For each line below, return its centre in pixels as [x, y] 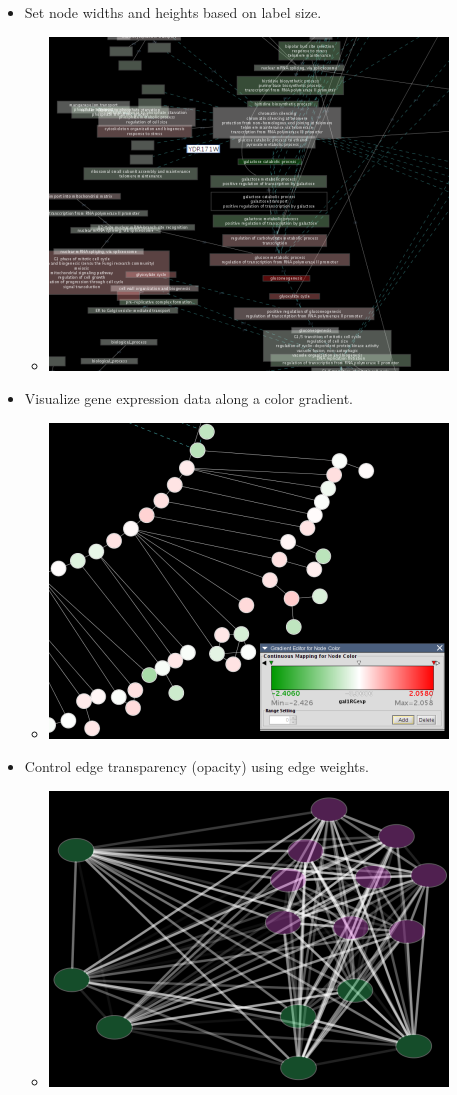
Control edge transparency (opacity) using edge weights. [196, 766]
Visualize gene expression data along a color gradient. [188, 398]
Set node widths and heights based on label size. [173, 12]
